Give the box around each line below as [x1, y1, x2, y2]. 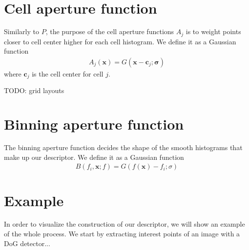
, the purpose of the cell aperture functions [45, 26, 174, 37]
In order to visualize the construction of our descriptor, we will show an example [4, 219, 245, 229]
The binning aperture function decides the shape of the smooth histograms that [4, 142, 243, 152]
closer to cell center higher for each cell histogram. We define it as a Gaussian [4, 36, 236, 46]
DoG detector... [4, 238, 50, 248]
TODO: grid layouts [4, 85, 64, 96]
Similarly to [4, 26, 40, 37]
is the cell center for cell [32, 68, 104, 78]
